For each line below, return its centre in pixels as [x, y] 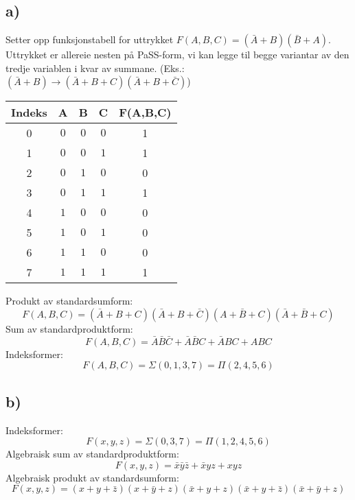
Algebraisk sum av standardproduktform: [92, 454]
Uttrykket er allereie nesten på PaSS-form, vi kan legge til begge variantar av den [177, 55]
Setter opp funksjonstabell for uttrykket [90, 39]
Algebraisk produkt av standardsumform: [92, 477]
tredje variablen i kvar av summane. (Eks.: [95, 68]
